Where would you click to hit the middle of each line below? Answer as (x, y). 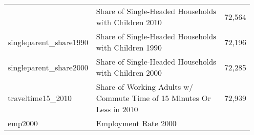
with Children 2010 (129, 22)
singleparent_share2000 (48, 67)
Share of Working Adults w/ (145, 87)
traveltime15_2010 (40, 98)
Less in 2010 (117, 109)
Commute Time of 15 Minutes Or (153, 98)
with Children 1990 (129, 47)
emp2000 (23, 123)
